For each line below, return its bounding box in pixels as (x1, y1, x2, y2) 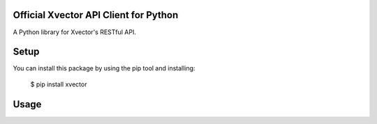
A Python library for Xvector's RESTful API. (13, 28, 136, 36)
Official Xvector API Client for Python (13, 9, 179, 21)
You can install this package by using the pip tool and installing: (13, 64, 195, 72)
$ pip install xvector (30, 80, 87, 88)
